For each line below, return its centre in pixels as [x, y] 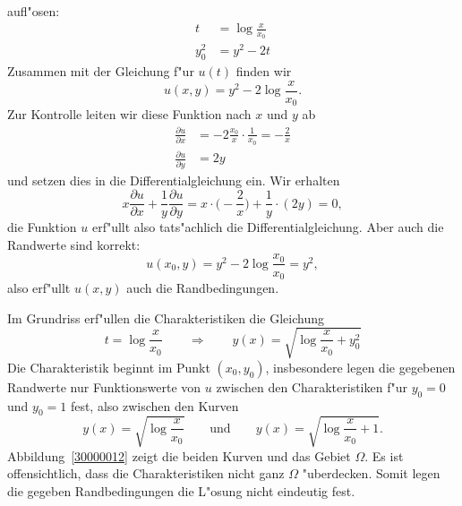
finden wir [264, 71]
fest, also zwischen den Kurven [154, 405]
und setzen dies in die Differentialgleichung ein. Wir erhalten [174, 180]
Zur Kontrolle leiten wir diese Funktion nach [129, 114]
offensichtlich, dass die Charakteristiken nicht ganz [146, 473]
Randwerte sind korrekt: [74, 244]
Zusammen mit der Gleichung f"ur [101, 71]
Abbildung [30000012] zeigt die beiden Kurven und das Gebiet [179, 455]
